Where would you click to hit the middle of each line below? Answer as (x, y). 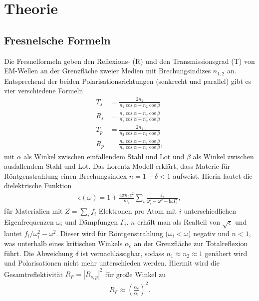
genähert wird (226, 253)
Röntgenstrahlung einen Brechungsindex (66, 175)
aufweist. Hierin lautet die (213, 175)
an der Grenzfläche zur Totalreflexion (191, 243)
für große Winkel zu (135, 274)
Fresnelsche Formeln (57, 40)
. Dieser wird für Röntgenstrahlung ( (112, 233)
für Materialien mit (33, 211)
